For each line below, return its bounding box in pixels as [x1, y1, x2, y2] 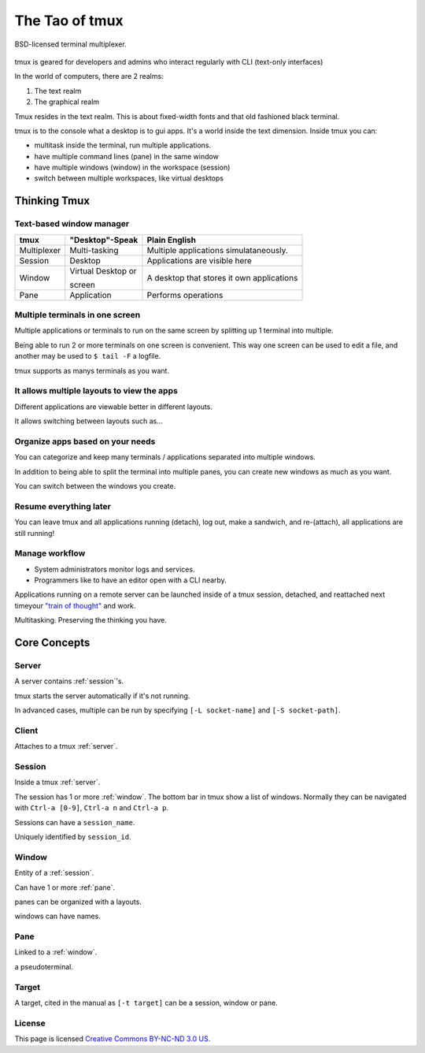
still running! [14, 528, 55, 538]
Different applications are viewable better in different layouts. [14, 402, 213, 411]
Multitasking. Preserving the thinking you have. [14, 616, 167, 625]
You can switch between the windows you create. [14, 481, 176, 490]
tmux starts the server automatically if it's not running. [14, 690, 190, 701]
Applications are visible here [146, 255, 252, 266]
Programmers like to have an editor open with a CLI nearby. [34, 575, 227, 585]
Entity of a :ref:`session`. [14, 868, 94, 878]
